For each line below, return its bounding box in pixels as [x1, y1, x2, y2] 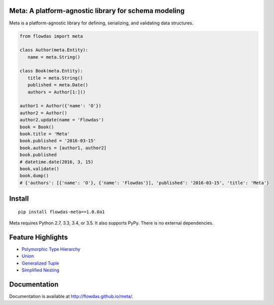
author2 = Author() [19, 110, 67, 116]
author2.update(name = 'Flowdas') [19, 117, 104, 123]
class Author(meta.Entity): [19, 47, 88, 53]
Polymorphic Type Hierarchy [21, 246, 81, 252]
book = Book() [19, 124, 54, 130]
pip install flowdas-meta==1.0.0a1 [18, 209, 105, 215]
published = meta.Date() [27, 82, 88, 88]
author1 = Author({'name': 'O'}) [19, 103, 102, 109]
